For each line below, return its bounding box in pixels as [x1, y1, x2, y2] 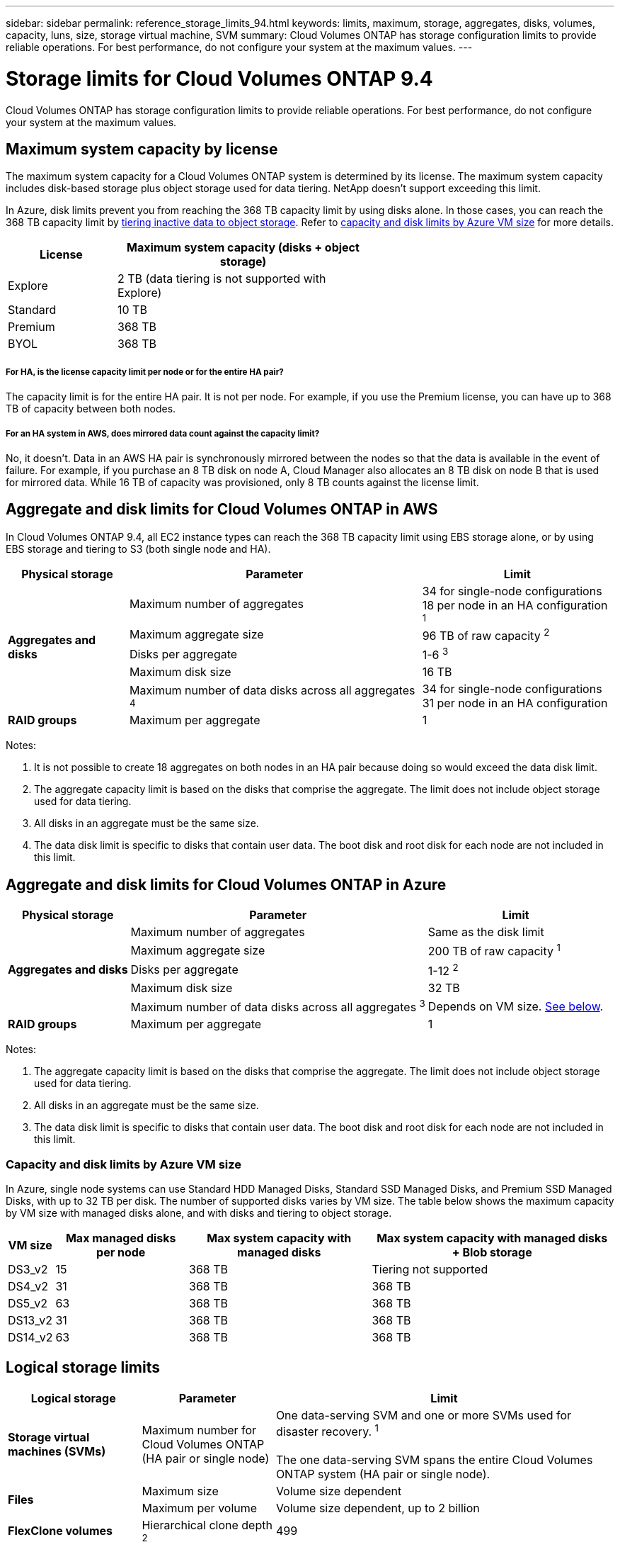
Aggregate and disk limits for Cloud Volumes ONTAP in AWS [6, 500, 438, 519]
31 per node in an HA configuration [422, 696, 608, 711]
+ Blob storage [452, 1244, 532, 1259]
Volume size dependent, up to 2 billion [275, 1501, 480, 1516]
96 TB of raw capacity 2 [422, 626, 550, 643]
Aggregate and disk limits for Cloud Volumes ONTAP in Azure [6, 875, 447, 894]
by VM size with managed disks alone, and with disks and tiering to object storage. [6, 1206, 392, 1219]
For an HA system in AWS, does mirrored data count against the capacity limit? [6, 428, 320, 439]
